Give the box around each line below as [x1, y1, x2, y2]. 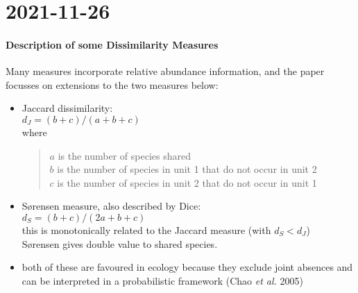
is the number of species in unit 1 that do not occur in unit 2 [57, 162, 317, 176]
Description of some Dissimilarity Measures [6, 37, 219, 51]
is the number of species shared [58, 148, 191, 162]
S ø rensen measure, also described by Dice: [22, 199, 201, 213]
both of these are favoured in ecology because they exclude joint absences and [22, 260, 353, 274]
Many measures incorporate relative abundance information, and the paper [6, 64, 325, 78]
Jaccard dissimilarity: [22, 101, 113, 115]
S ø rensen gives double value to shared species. [22, 236, 218, 251]
